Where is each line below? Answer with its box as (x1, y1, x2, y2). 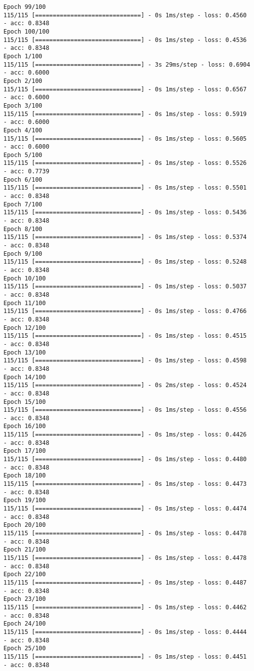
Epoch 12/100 (3, 324, 46, 331)
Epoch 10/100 (3, 275, 46, 282)
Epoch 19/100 (3, 497, 46, 504)
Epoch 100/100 (3, 28, 50, 35)
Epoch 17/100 (3, 447, 46, 455)
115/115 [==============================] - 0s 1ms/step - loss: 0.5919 (3, 110, 247, 118)
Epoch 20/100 (3, 521, 46, 529)
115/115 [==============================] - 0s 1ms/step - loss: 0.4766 (3, 308, 247, 315)
